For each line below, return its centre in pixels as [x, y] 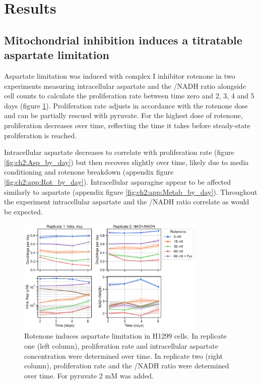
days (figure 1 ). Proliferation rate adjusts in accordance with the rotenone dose [126, 105]
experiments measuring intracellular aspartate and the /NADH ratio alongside [125, 86]
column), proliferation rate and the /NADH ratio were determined [127, 366]
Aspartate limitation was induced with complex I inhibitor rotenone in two [120, 75]
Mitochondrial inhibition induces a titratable [123, 40]
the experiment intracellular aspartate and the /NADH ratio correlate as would [127, 202]
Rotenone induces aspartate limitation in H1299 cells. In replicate [125, 336]
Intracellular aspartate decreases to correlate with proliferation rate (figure [119, 152]
